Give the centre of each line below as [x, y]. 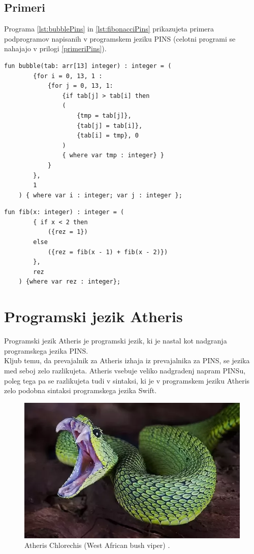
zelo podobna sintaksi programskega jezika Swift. [81, 390]
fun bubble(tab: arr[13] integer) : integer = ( [88, 66]
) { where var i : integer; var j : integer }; [100, 195]
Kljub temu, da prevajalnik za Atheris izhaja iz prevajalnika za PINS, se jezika [127, 360]
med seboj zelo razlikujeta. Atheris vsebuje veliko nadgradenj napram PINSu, [125, 370]
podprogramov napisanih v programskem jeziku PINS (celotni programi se [120, 38]
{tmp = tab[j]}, [104, 115]
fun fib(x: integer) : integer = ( [64, 212]
